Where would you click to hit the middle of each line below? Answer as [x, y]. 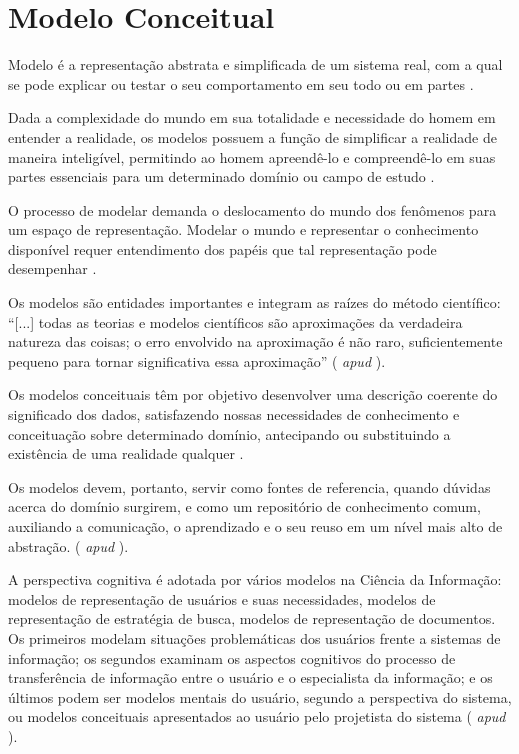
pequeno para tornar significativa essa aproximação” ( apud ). [197, 360]
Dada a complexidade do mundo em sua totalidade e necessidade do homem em [252, 117]
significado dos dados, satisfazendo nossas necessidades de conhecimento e [234, 414]
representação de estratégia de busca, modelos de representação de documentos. [252, 618]
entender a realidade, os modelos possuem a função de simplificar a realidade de [252, 136]
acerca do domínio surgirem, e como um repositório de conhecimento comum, [244, 506]
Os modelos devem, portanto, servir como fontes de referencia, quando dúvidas [249, 486]
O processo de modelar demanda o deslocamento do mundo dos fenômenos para [252, 209]
